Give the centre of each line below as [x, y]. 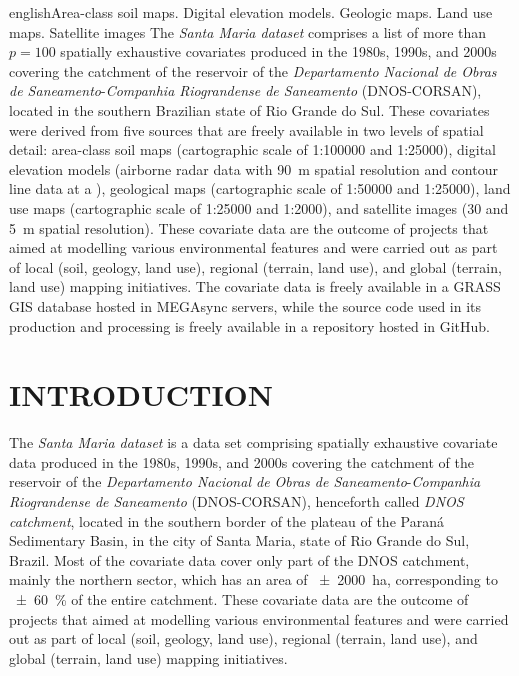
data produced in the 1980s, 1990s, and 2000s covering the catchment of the [242, 461]
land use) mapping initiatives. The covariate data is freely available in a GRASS [255, 286]
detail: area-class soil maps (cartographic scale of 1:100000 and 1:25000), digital [252, 149]
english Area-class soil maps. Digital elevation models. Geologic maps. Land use [251, 12]
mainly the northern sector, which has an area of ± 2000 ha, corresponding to [253, 579]
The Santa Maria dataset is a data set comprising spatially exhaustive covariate [253, 442]
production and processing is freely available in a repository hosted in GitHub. [250, 325]
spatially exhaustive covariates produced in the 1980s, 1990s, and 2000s [278, 51]
